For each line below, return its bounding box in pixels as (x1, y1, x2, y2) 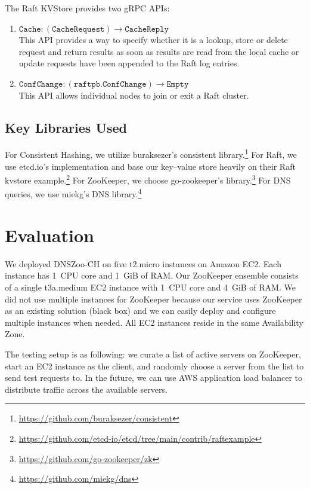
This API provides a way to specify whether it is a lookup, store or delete (18, 33, 288, 46)
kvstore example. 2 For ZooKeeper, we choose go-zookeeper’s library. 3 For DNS (5, 172, 291, 186)
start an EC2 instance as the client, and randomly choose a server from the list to (5, 359, 304, 372)
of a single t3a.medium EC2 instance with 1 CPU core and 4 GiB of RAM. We (5, 281, 296, 294)
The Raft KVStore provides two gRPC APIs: (5, 2, 170, 14)
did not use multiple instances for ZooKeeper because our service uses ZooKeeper (5, 292, 302, 305)
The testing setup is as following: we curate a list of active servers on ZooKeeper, (5, 347, 301, 360)
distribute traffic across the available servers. (5, 383, 168, 395)
